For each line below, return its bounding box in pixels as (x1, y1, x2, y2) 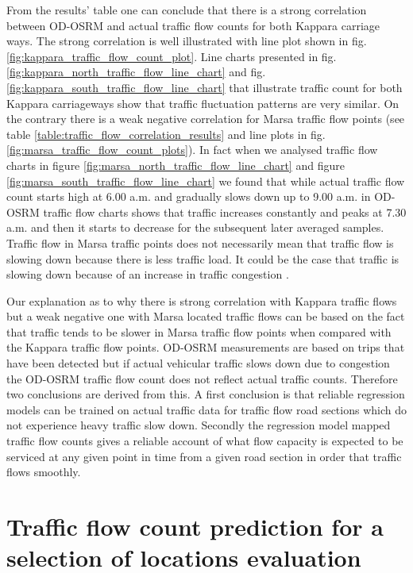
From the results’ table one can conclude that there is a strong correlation (6, 2, 367, 17)
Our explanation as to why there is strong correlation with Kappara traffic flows (6, 292, 397, 309)
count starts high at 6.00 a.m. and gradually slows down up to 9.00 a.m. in (6, 188, 371, 205)
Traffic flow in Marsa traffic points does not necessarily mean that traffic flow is (6, 234, 394, 251)
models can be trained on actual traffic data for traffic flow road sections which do (6, 401, 407, 417)
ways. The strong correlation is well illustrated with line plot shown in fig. (6, 33, 367, 49)
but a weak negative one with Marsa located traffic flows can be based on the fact (6, 308, 405, 325)
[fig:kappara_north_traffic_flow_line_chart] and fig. (6, 63, 266, 80)
